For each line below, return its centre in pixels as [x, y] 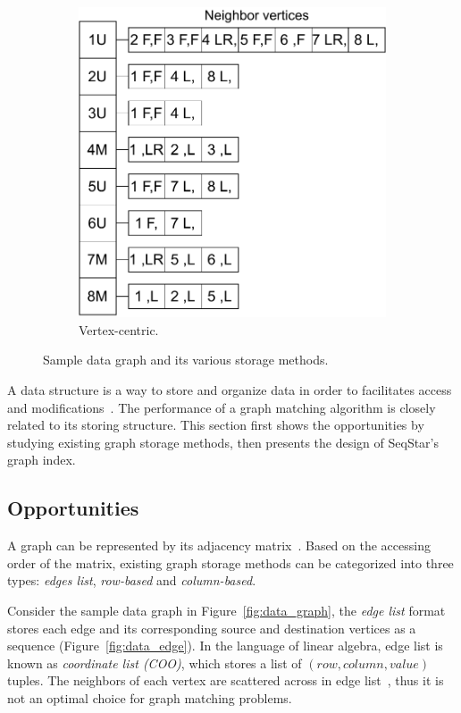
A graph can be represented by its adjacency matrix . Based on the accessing [219, 545]
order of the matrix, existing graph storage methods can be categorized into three [230, 562]
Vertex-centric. [119, 329]
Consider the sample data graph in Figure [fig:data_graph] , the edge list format [226, 610]
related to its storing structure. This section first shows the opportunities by [216, 425]
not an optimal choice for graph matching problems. [150, 697]
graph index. [42, 460]
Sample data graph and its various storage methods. [186, 360]
